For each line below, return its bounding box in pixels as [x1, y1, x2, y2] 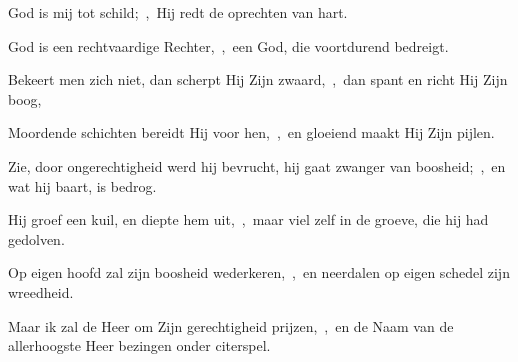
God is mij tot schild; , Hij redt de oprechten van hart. [8, 2, 348, 22]
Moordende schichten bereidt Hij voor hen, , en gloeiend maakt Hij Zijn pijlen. [8, 122, 495, 143]
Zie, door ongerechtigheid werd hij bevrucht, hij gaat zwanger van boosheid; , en [8, 155, 506, 176]
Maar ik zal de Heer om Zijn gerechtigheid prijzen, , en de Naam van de [8, 315, 454, 336]
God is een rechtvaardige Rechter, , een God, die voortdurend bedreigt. [8, 35, 449, 56]
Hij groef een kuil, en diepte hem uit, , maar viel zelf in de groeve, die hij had [8, 209, 489, 230]
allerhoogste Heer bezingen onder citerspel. [8, 335, 271, 356]
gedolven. [8, 228, 65, 249]
